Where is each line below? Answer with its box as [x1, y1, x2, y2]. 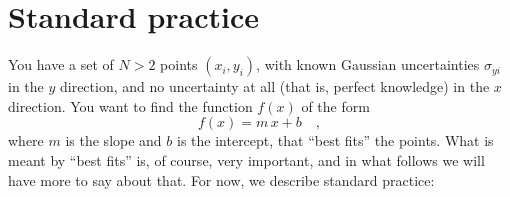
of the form [301, 95, 370, 116]
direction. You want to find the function [8, 95, 253, 116]
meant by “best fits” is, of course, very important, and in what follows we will [8, 149, 485, 170]
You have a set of [8, 54, 114, 75]
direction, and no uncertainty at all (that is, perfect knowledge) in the [59, 76, 490, 97]
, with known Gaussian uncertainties [256, 54, 480, 75]
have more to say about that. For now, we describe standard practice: [8, 169, 435, 190]
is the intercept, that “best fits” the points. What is [177, 130, 494, 151]
